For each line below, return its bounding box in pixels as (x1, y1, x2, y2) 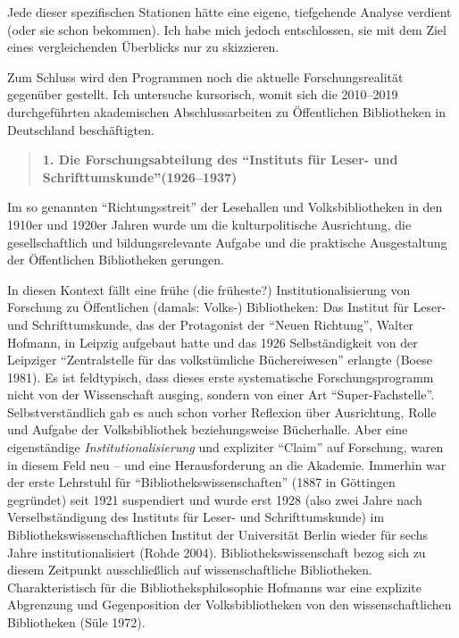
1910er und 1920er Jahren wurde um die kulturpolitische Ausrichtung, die (7, 214, 412, 233)
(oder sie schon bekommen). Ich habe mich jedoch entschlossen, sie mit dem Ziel (7, 20, 446, 38)
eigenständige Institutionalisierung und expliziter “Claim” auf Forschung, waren (7, 438, 444, 457)
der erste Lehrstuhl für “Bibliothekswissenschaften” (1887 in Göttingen (7, 473, 396, 491)
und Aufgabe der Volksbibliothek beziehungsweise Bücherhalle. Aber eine (7, 420, 408, 439)
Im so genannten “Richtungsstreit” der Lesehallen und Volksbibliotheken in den (7, 197, 443, 216)
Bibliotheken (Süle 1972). (7, 613, 146, 631)
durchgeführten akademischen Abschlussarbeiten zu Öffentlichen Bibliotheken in (7, 102, 446, 121)
